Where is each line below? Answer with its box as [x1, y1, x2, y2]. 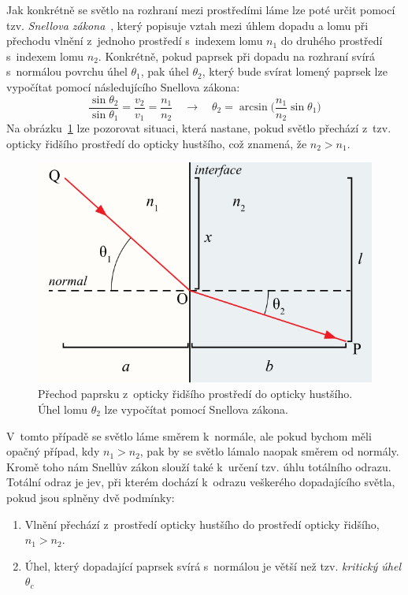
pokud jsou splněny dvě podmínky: [6, 489, 175, 505]
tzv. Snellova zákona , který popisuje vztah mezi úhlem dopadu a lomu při [6, 17, 369, 33]
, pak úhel [140, 63, 189, 80]
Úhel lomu [38, 401, 87, 418]
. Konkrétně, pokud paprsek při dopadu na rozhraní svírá [98, 47, 376, 64]
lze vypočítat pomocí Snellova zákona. [104, 401, 288, 418]
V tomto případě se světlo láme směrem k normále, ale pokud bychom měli [6, 427, 372, 444]
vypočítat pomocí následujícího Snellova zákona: [6, 78, 240, 95]
